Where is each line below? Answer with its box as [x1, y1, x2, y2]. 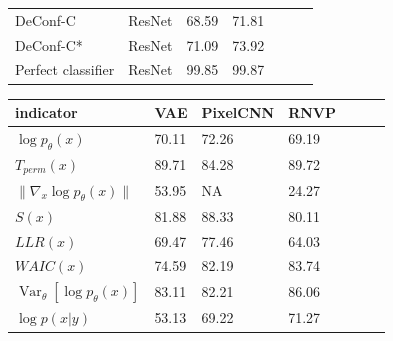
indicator [15, 102, 78, 123]
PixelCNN [201, 102, 275, 123]
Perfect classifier [15, 59, 115, 80]
